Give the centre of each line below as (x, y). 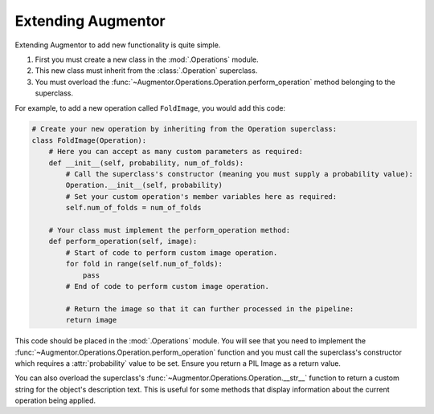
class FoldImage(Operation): (89, 140)
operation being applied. (55, 400)
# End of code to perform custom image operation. (167, 286)
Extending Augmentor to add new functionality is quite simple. (118, 45)
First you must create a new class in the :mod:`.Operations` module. (147, 59)
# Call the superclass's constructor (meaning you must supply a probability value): (240, 174)
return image (91, 320)
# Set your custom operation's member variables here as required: (201, 196)
